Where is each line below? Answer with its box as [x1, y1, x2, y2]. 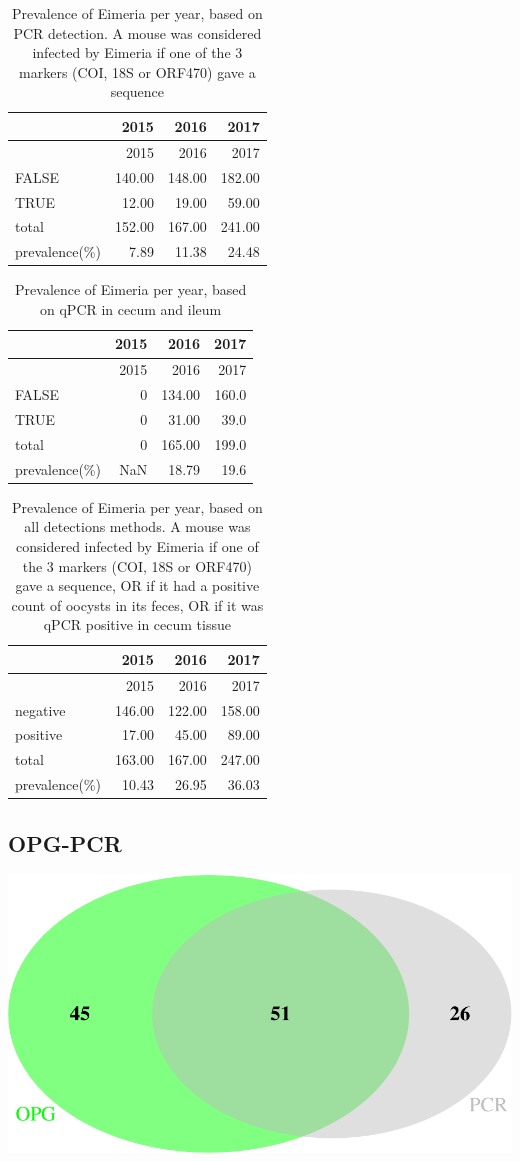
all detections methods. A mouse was [24, 516, 251, 537]
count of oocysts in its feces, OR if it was [11, 594, 264, 615]
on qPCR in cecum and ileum [40, 298, 222, 319]
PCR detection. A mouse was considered [13, 22, 262, 43]
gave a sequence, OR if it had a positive [15, 575, 260, 596]
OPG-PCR [8, 827, 122, 858]
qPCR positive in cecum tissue [43, 614, 231, 635]
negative [15, 699, 66, 720]
